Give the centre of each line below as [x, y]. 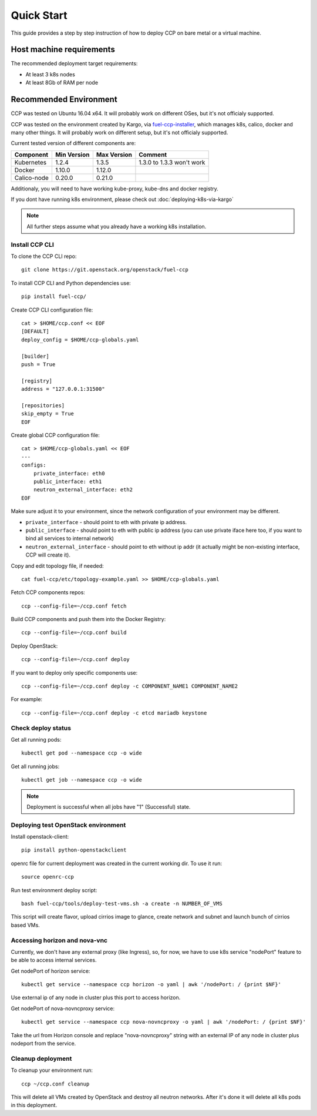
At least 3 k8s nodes [50, 74]
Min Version [72, 155]
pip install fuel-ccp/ [54, 296]
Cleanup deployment [41, 1058]
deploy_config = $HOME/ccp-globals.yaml [80, 340]
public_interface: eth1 [68, 482]
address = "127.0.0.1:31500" [63, 389]
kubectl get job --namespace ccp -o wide [82, 780]
